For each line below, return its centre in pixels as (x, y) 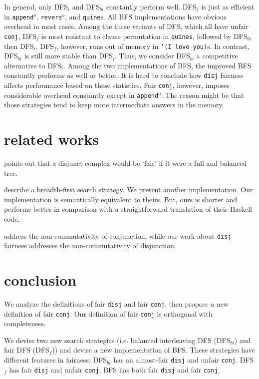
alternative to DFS (33, 65)
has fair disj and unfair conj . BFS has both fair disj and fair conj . (115, 369)
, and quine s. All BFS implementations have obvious (145, 16)
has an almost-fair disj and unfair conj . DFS (184, 360)
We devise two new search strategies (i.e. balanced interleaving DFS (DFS (117, 340)
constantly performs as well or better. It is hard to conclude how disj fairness (124, 75)
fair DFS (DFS (27, 350)
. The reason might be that (202, 95)
